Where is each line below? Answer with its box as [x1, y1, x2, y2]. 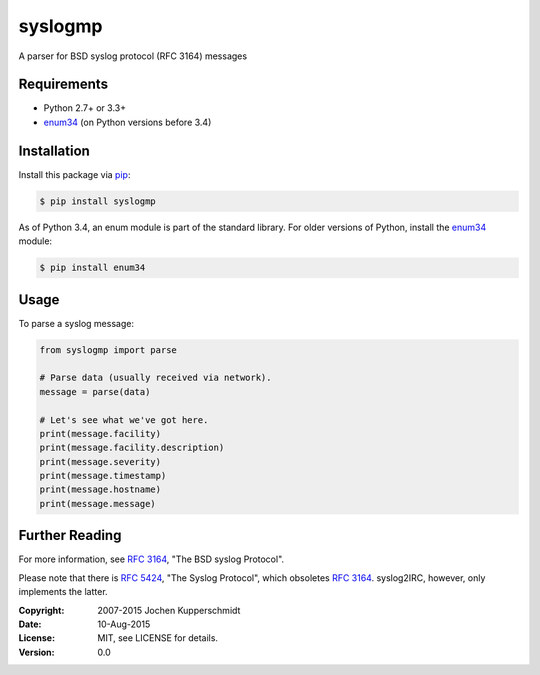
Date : [18, 618, 42, 630]
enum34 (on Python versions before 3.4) [43, 116, 212, 128]
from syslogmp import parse [39, 344, 177, 355]
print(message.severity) [39, 456, 162, 467]
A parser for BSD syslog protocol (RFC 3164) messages [18, 50, 248, 62]
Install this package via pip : [18, 168, 131, 180]
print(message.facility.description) [39, 442, 225, 454]
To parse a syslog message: [18, 317, 135, 329]
